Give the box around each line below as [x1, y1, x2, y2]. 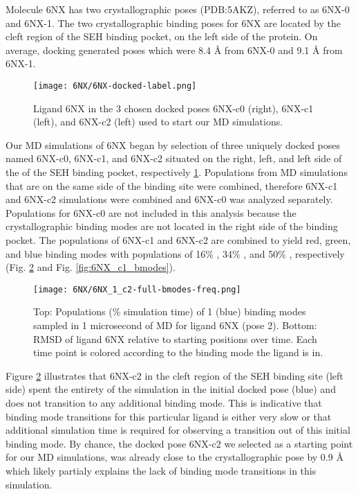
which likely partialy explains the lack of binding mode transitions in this [6, 463, 317, 477]
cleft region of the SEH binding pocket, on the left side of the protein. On [6, 29, 318, 44]
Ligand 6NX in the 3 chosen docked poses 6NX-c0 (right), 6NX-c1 [33, 100, 314, 115]
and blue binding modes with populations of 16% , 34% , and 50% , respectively [6, 246, 345, 261]
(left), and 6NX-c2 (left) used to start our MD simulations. [33, 114, 283, 129]
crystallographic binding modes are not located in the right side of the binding [6, 219, 338, 233]
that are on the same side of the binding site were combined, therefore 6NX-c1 [6, 178, 338, 193]
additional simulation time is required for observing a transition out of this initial [6, 423, 350, 437]
